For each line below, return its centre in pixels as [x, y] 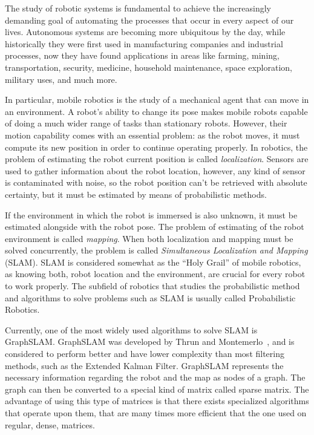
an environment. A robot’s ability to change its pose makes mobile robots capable [156, 111]
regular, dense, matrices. [50, 424]
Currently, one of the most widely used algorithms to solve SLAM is [131, 329]
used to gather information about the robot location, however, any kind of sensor [155, 170]
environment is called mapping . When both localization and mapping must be [149, 238]
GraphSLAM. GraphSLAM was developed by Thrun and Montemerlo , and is [150, 342]
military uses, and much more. [61, 79]
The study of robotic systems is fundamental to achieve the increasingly [138, 8]
